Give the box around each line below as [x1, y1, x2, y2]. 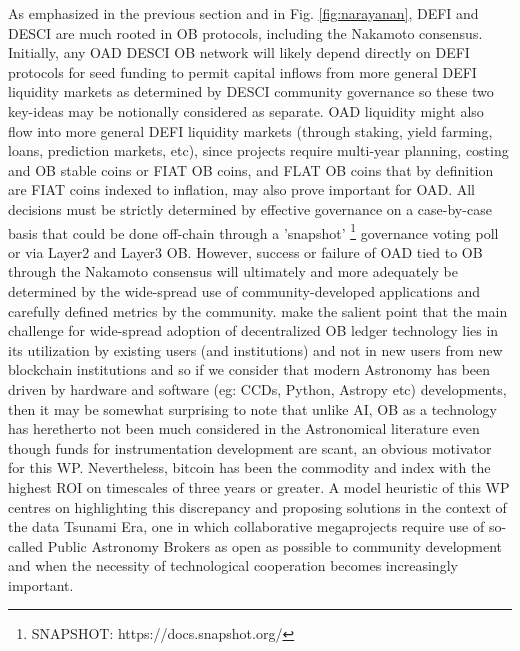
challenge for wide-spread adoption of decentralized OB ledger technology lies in [8, 320, 499, 341]
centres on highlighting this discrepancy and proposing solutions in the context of [8, 496, 507, 517]
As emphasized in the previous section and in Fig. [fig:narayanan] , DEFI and [8, 3, 479, 23]
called [8, 535, 43, 556]
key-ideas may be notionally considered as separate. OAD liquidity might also [8, 100, 484, 121]
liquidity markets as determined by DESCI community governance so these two [8, 81, 494, 102]
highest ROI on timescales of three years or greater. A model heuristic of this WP [8, 476, 510, 497]
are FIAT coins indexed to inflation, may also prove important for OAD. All [8, 179, 475, 200]
